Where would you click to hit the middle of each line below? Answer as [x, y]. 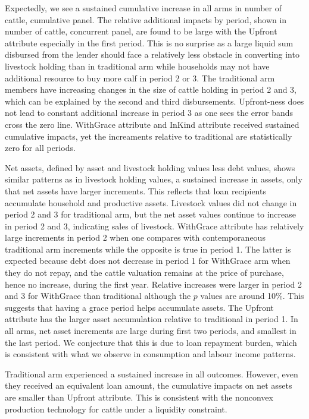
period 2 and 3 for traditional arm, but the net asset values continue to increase [150, 214]
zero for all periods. [40, 148]
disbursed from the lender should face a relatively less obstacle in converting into [152, 54]
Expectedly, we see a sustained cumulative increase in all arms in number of [143, 8]
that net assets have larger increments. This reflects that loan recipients [135, 190]
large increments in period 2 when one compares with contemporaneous [135, 237]
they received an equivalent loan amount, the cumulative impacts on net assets [149, 385]
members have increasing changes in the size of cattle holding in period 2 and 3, [151, 89]
